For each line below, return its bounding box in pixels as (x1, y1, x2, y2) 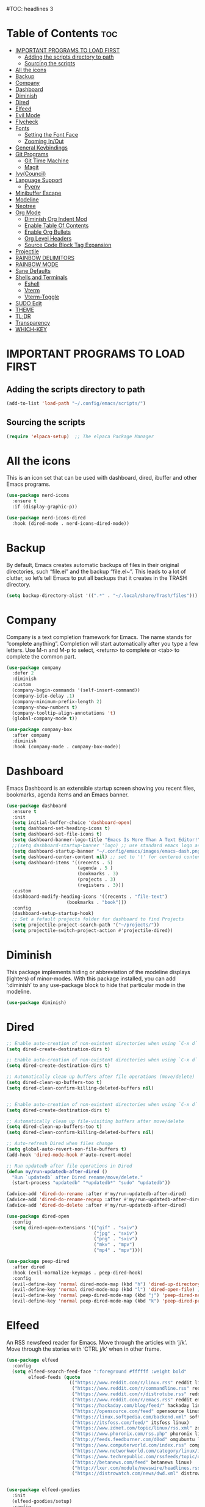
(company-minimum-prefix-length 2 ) (12, 698, 103, 704)
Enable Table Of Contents (24, 222, 89, 229)
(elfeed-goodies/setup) (12, 1498, 72, 1505)
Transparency (15, 319, 51, 326)
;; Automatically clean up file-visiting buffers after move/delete (6, 1118, 184, 1124)
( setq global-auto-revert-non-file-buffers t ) (6, 1146, 127, 1152)
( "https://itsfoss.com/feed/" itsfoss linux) (71, 1419, 190, 1426)
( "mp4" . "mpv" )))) (93, 1248, 143, 1254)
